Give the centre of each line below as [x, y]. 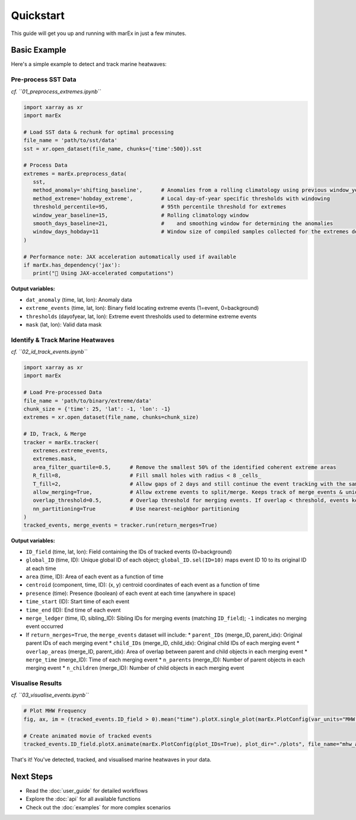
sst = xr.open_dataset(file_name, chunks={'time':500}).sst [113, 149]
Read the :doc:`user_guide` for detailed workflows [87, 790]
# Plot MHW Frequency [55, 711]
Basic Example [39, 50]
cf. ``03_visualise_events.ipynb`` [50, 695]
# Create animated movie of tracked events [88, 736]
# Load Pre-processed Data [63, 392]
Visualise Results [36, 683]
